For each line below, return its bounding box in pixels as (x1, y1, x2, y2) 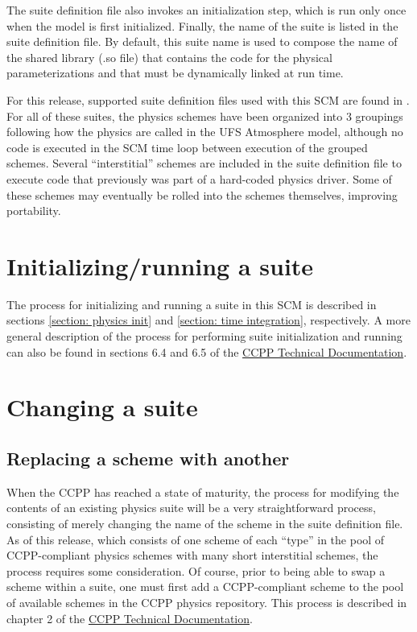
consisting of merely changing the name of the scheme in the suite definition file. (6, 514, 403, 531)
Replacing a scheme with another (6, 445, 290, 470)
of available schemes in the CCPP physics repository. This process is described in (6, 593, 407, 610)
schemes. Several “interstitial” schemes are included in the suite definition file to (6, 155, 402, 171)
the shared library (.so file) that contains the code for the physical (6, 48, 332, 65)
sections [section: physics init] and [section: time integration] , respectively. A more (6, 312, 411, 328)
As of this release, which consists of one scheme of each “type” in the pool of (6, 531, 385, 547)
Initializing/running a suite (6, 249, 314, 282)
